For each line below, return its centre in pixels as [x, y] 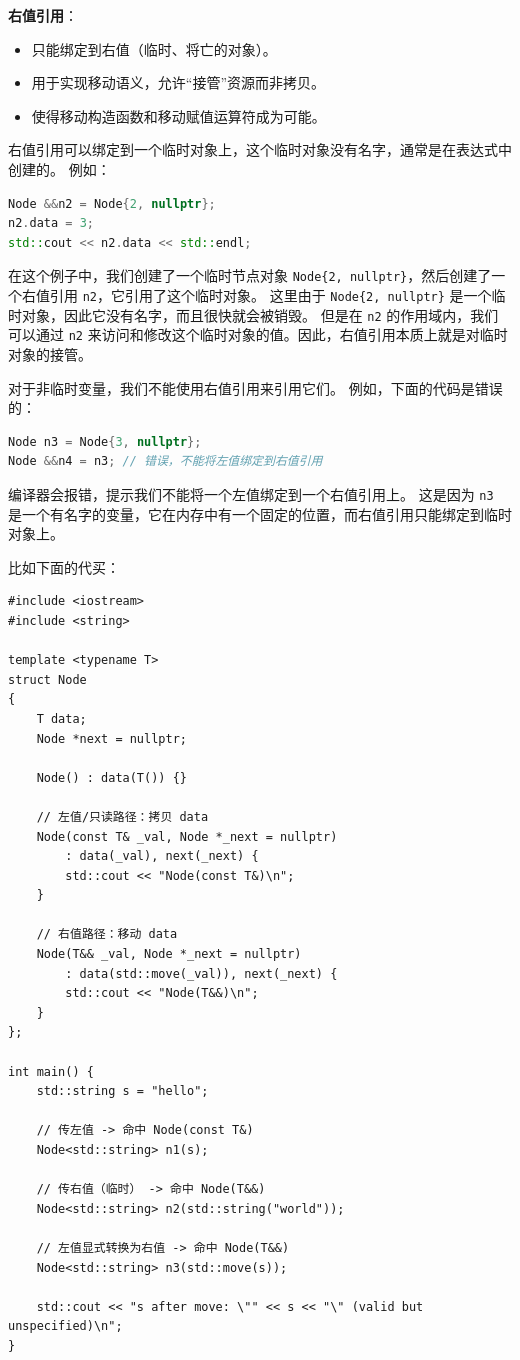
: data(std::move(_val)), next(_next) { [201, 973]
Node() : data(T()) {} [111, 777]
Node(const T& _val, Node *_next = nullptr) [187, 836]
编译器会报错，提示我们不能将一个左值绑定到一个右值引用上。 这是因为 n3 [251, 493]
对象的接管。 [50, 353]
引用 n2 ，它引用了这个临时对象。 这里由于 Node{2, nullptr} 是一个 [270, 295]
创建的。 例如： [59, 168]
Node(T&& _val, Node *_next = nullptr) [169, 954]
